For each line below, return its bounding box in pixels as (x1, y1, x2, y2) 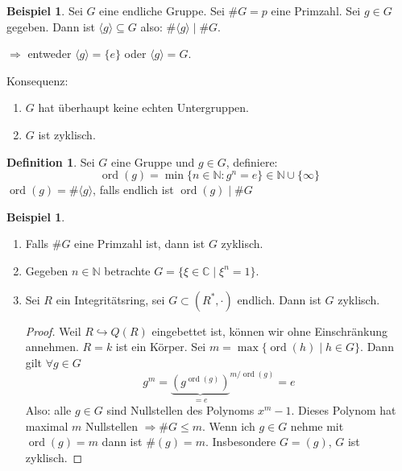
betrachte (104, 262, 151, 279)
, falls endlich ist (93, 181, 174, 198)
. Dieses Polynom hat (291, 402, 396, 419)
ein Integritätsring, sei (56, 291, 165, 308)
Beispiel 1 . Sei (6, 2, 83, 19)
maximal (25, 417, 68, 434)
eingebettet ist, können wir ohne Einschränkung (151, 322, 387, 339)
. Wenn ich (202, 417, 255, 434)
